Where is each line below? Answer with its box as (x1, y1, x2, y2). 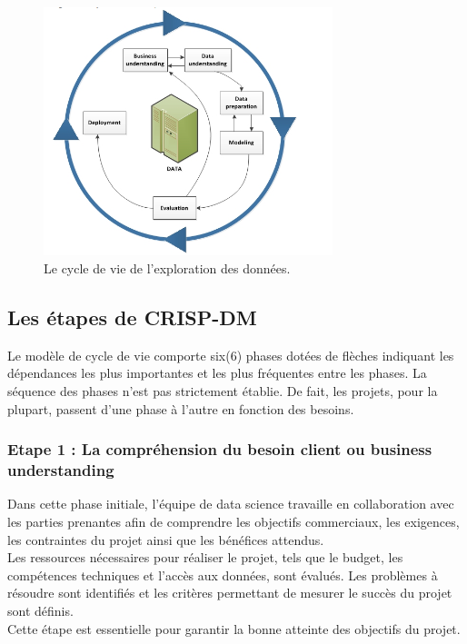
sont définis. (7, 600, 74, 619)
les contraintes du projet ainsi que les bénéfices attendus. (7, 530, 324, 549)
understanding (7, 459, 114, 481)
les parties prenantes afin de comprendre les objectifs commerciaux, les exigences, (7, 511, 460, 530)
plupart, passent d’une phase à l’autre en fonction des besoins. (7, 399, 354, 418)
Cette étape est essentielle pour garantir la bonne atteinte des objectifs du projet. (7, 619, 461, 638)
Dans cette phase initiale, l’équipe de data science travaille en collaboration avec (7, 494, 454, 513)
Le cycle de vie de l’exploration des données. (44, 259, 291, 278)
